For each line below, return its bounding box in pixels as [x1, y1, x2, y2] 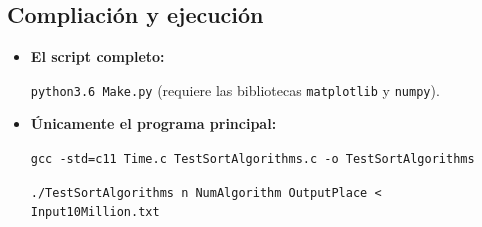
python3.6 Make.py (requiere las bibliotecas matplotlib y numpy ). [30, 79, 440, 100]
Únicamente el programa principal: [30, 113, 277, 134]
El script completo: [30, 46, 165, 67]
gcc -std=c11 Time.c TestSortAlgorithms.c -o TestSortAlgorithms [30, 152, 475, 167]
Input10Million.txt [30, 205, 160, 220]
